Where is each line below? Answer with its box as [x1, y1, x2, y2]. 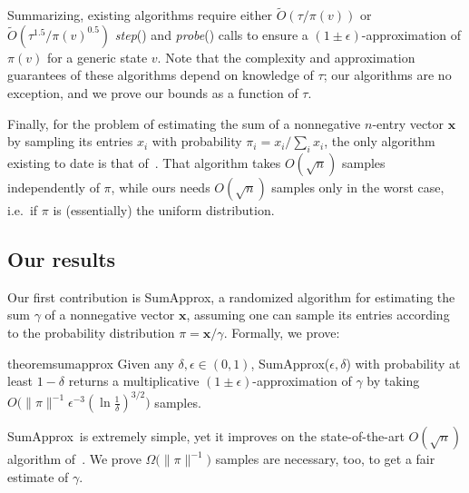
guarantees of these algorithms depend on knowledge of [7, 65, 314, 84]
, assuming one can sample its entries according [186, 305, 450, 324]
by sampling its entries [7, 132, 133, 151]
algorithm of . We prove [7, 449, 142, 468]
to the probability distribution [7, 322, 175, 341]
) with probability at [346, 353, 461, 372]
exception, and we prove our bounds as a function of [7, 84, 298, 102]
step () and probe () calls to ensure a [114, 25, 308, 44]
